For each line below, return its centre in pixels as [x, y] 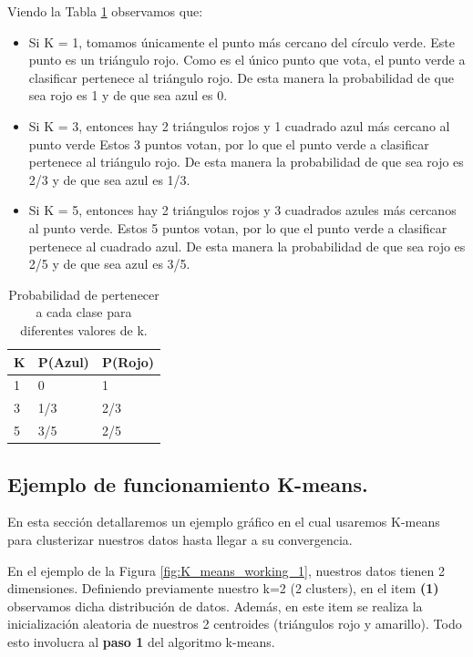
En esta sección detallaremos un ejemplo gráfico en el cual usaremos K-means [224, 522]
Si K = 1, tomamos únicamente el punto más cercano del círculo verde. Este [242, 41]
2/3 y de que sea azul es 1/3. [109, 179]
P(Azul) [63, 361]
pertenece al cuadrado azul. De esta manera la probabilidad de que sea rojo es [247, 246]
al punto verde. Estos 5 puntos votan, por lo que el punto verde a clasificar [238, 227]
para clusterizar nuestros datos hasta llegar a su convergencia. [180, 539]
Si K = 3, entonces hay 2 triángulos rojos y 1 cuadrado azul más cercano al [239, 125]
